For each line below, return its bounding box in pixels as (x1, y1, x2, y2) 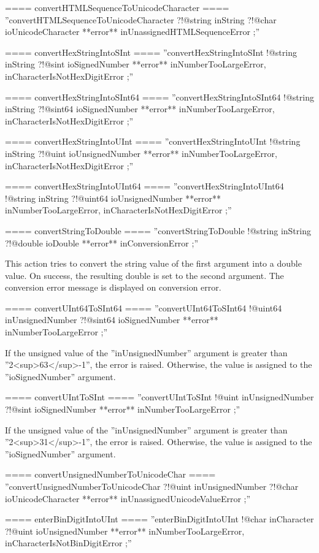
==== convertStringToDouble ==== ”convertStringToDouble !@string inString (5, 224, 311, 237)
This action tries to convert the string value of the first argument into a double (5, 257, 302, 270)
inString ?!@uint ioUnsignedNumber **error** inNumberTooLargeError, (5, 147, 277, 159)
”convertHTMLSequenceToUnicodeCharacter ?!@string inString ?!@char (5, 13, 277, 26)
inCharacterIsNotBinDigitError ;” (5, 536, 132, 549)
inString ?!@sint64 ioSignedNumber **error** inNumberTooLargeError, (5, 102, 275, 115)
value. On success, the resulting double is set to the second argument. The (5, 269, 284, 281)
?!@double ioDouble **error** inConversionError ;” (5, 236, 199, 249)
